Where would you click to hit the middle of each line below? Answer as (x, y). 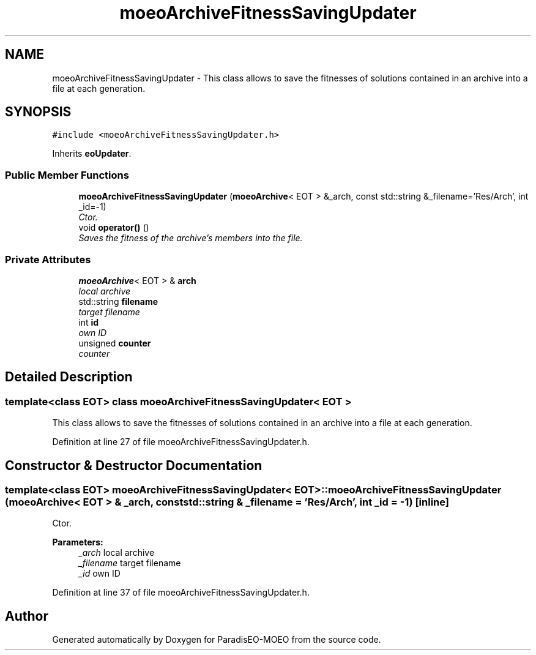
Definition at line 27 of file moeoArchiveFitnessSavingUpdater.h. (181, 442)
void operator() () (114, 228)
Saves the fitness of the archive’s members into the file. (191, 238)
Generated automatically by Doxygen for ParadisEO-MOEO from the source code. (217, 640)
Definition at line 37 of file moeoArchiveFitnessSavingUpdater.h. (181, 593)
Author (27, 616)
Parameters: (78, 542)
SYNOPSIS (38, 112)
